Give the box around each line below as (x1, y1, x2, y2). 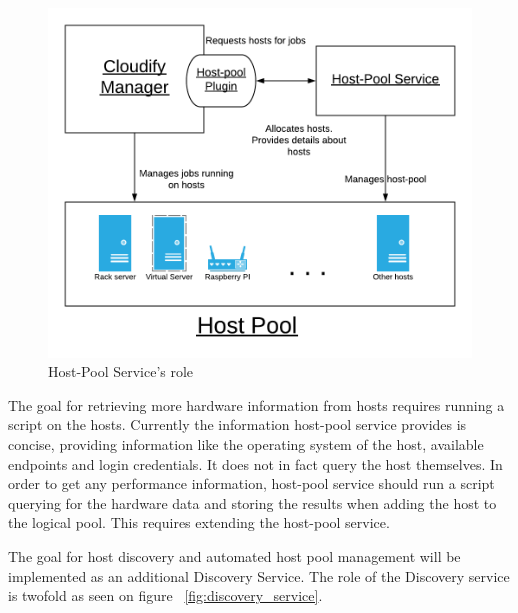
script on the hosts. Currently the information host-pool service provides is (8, 414, 467, 435)
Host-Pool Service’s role (48, 361, 194, 382)
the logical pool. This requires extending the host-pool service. (8, 512, 390, 533)
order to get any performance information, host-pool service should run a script (8, 473, 495, 494)
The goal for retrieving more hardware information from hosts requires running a (8, 394, 505, 415)
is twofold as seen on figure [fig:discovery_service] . (8, 585, 323, 606)
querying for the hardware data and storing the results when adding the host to (8, 492, 497, 513)
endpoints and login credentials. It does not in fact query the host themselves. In (8, 453, 503, 474)
